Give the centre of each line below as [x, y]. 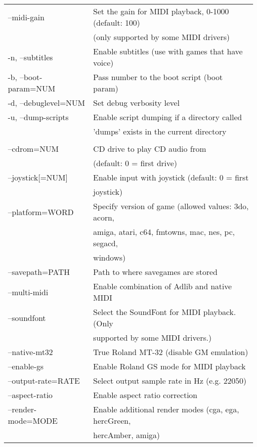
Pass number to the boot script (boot [158, 77]
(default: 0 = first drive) [135, 163]
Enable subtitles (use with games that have [168, 51]
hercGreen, [112, 421]
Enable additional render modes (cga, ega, [166, 409]
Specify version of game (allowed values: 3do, [171, 206]
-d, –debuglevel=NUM [47, 103]
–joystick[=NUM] [38, 177]
